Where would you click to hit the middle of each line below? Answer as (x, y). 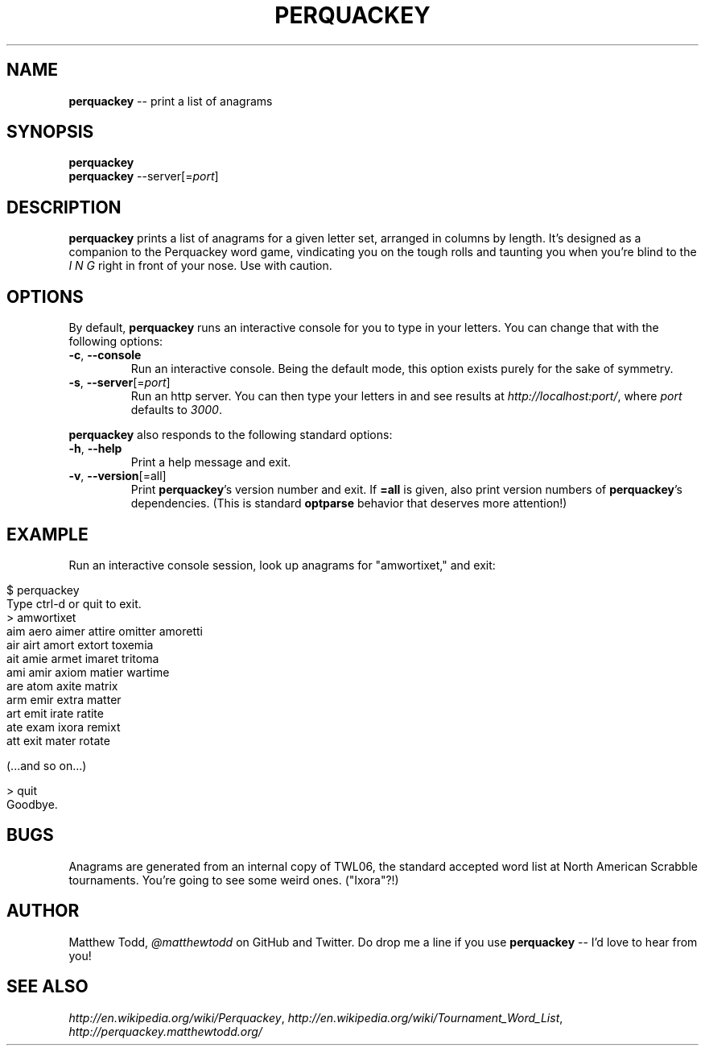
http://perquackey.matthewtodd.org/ (165, 1031)
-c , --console (105, 355)
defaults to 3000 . (176, 410)
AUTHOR (43, 911)
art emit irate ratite (55, 713)
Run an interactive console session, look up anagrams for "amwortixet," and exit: (282, 565)
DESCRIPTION (64, 207)
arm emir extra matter (64, 699)
